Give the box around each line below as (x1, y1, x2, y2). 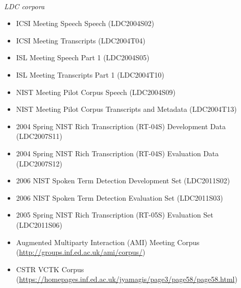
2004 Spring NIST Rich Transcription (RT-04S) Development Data (16, 121, 226, 131)
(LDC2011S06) (16, 219, 63, 230)
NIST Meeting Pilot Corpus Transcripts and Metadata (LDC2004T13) (16, 104, 237, 114)
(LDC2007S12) (16, 158, 63, 169)
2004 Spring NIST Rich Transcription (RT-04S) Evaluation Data (16, 148, 219, 158)
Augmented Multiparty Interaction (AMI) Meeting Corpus (16, 236, 200, 247)
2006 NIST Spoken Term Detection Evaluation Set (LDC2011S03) (16, 192, 223, 203)
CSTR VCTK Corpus (16, 263, 84, 274)
